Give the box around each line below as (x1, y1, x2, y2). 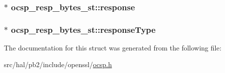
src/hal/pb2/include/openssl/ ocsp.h (4, 59, 112, 69)
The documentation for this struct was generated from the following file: (4, 43, 222, 53)
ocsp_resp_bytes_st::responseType (11, 23, 156, 35)
